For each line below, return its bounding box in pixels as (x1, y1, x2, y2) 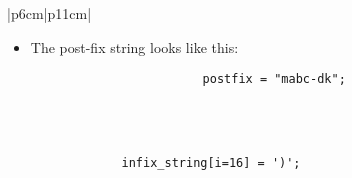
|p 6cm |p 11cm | (7, 3, 92, 23)
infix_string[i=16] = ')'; (121, 156, 301, 171)
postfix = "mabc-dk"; (202, 72, 346, 87)
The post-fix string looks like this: (30, 36, 239, 57)
